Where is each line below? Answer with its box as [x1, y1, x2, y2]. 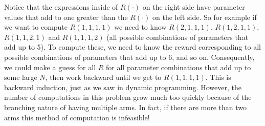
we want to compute [4, 22, 68, 32]
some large [4, 72, 37, 82]
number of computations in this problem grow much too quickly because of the [4, 92, 252, 102]
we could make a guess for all [4, 61, 96, 72]
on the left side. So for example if [152, 11, 257, 22]
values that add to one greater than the [4, 11, 128, 22]
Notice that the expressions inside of [4, 2, 118, 12]
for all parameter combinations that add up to [106, 61, 251, 72]
